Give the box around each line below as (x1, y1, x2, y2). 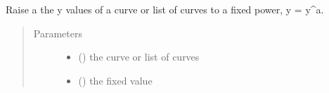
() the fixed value (78, 73, 153, 87)
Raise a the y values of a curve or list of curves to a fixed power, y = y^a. (6, 2, 324, 16)
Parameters (33, 25, 82, 40)
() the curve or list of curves (78, 49, 200, 64)
